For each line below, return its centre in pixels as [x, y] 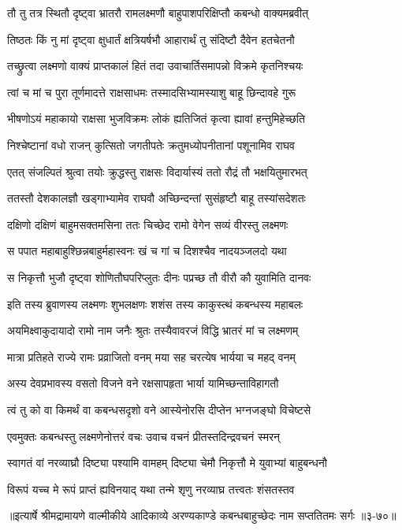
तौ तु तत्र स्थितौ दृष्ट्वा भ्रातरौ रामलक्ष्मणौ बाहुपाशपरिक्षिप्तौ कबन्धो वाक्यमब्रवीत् [158, 13]
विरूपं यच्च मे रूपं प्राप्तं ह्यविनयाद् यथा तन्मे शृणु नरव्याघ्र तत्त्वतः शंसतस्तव [151, 489]
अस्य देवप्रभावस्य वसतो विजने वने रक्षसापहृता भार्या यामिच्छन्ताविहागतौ [143, 383]
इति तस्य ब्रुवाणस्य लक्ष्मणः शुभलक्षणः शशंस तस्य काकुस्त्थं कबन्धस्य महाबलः [155, 304]
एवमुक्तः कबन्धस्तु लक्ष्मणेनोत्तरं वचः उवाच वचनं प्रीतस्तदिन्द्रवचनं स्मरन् [144, 436]
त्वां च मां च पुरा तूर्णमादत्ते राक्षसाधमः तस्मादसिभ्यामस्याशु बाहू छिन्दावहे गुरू [152, 92]
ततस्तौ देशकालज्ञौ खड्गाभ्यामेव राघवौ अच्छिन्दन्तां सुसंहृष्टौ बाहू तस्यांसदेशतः [156, 198]
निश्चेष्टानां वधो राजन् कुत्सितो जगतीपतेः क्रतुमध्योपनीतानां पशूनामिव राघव [151, 145]
